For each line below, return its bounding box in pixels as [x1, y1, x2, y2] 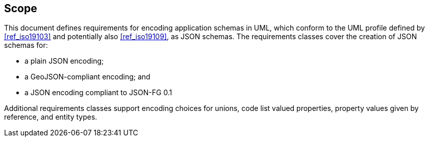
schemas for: [4, 41, 48, 50]
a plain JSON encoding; [24, 57, 104, 66]
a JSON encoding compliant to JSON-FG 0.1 [24, 88, 172, 97]
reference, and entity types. [4, 112, 97, 122]
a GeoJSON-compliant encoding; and [24, 72, 150, 81]
